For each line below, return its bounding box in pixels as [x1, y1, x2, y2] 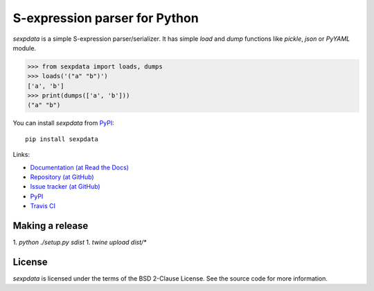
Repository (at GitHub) [30, 173, 94, 181]
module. [12, 44, 37, 52]
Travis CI [30, 202, 55, 210]
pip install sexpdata [25, 135, 98, 143]
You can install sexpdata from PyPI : [12, 119, 114, 127]
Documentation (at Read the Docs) [30, 163, 130, 171]
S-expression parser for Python [12, 10, 199, 26]
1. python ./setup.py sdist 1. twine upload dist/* [12, 238, 147, 247]
